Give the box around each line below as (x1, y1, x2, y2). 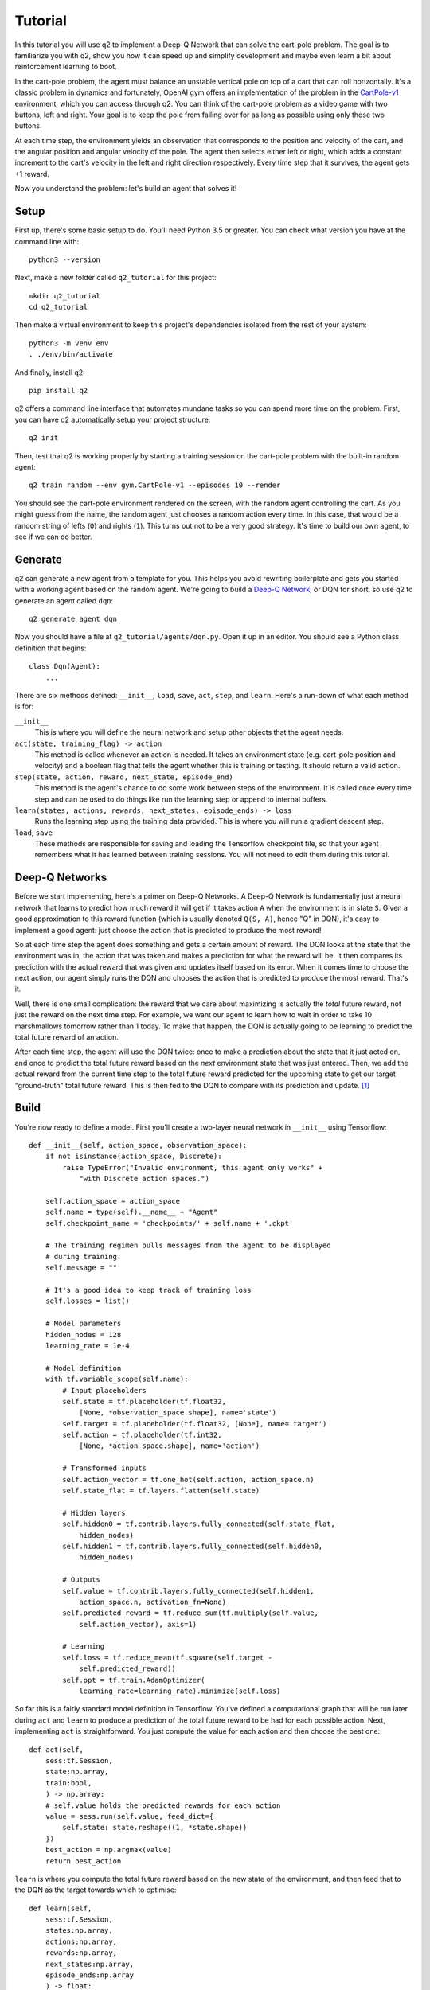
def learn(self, (29, 1903, 92, 1913)
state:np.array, (45, 1767, 109, 1777)
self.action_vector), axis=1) (79, 1620, 197, 1629)
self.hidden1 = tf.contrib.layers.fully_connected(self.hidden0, (62, 1541, 323, 1551)
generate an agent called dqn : (14, 595, 114, 605)
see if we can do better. (14, 532, 92, 541)
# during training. (45, 1252, 122, 1261)
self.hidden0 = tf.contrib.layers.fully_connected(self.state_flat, (62, 1520, 336, 1528)
